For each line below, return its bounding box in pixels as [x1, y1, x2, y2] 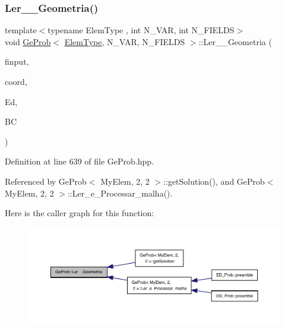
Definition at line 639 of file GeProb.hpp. [5, 155, 154, 167]
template [5, 24, 37, 36]
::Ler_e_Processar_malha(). [67, 186, 173, 199]
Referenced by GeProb [5, 175, 87, 187]
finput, [5, 55, 29, 68]
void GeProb [5, 35, 51, 48]
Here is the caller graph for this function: [5, 207, 154, 219]
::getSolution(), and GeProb [163, 175, 265, 187]
